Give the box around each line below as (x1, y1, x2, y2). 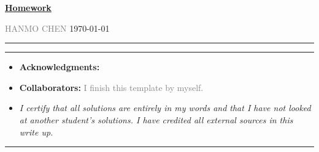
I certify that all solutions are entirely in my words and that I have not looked (19, 101, 311, 114)
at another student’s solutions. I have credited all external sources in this (19, 113, 293, 126)
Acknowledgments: (19, 60, 100, 73)
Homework (5, 1, 52, 13)
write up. (19, 125, 53, 138)
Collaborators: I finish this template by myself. (19, 81, 204, 93)
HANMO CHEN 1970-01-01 (5, 21, 110, 34)
